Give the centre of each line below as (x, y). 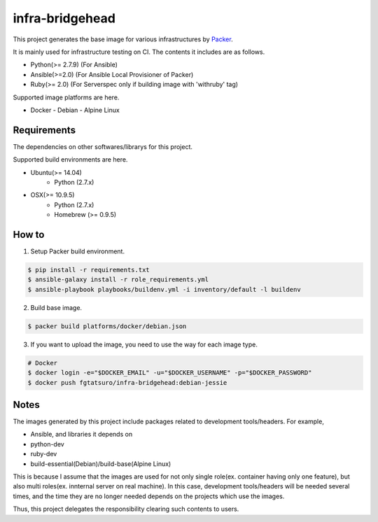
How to (29, 234)
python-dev (47, 444)
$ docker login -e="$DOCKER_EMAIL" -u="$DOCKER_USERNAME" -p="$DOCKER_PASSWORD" (170, 373)
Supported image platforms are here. (66, 97)
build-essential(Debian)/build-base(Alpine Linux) (101, 464)
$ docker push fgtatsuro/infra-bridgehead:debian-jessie (127, 382)
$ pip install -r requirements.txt (89, 270)
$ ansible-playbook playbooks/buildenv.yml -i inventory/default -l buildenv (164, 289)
